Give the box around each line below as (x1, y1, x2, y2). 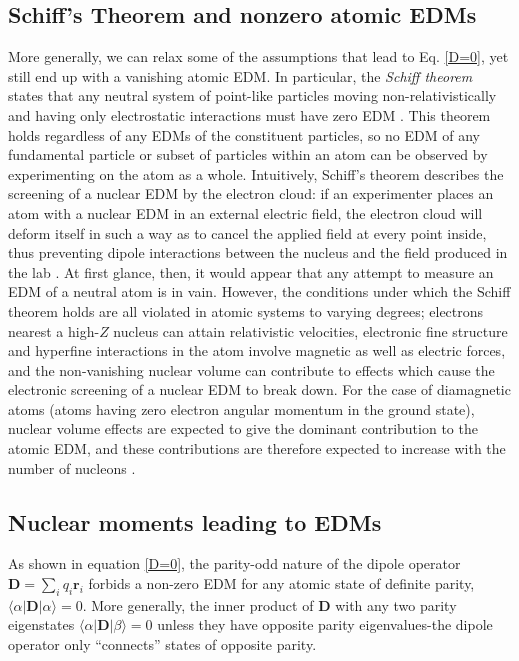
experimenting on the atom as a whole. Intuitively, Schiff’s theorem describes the (8, 163, 504, 184)
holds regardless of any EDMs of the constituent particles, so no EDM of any (8, 124, 480, 145)
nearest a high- (8, 320, 100, 341)
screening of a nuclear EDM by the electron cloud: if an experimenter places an (8, 183, 494, 204)
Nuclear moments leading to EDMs (8, 506, 382, 537)
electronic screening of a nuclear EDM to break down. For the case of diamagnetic (8, 379, 511, 400)
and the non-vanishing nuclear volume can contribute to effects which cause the (8, 359, 495, 380)
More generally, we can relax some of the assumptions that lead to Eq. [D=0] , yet (8, 46, 509, 67)
